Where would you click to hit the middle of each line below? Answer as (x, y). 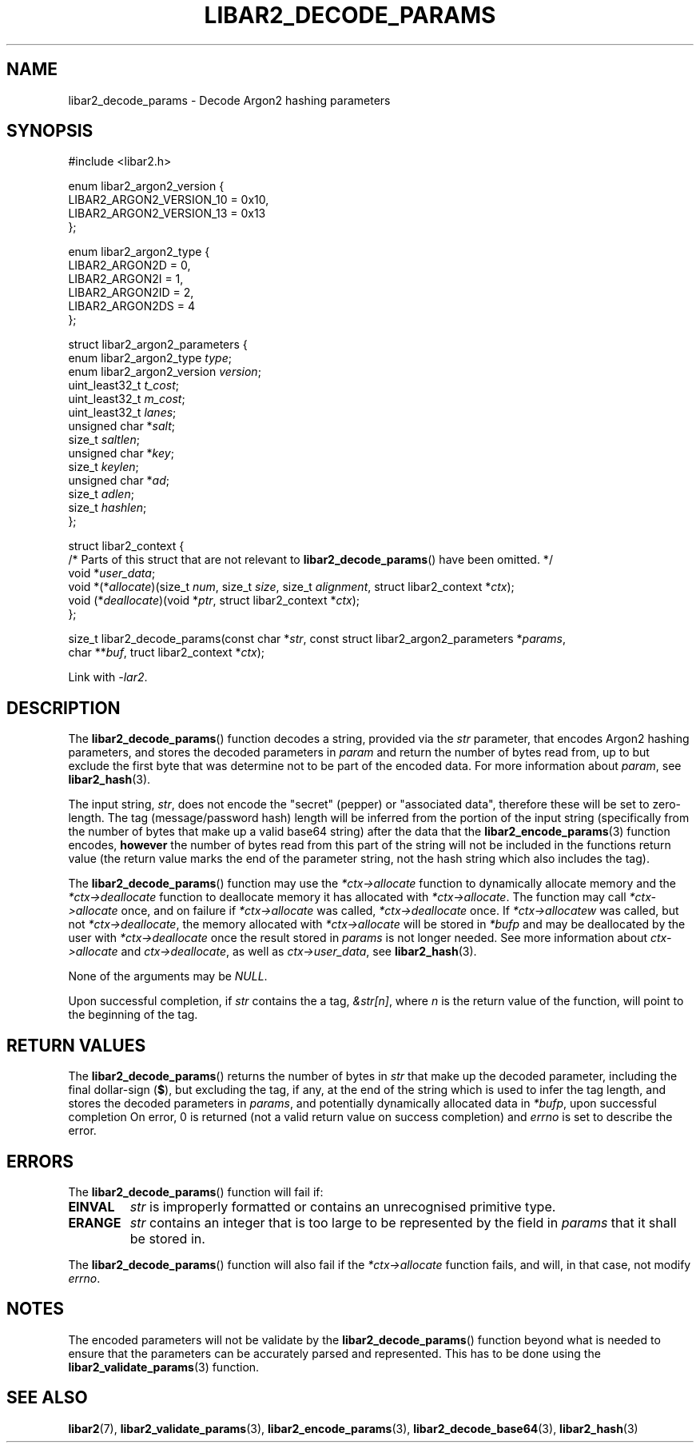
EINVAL (91, 1206)
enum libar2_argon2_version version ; (165, 372)
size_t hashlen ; (107, 508)
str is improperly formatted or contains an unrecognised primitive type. (343, 1206)
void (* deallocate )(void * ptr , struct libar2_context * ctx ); (214, 601)
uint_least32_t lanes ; (122, 413)
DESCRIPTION (64, 708)
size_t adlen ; (101, 494)
